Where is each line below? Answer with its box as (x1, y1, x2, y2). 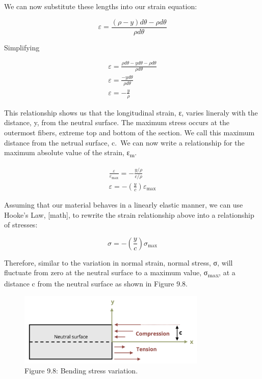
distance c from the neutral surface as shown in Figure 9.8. (4, 278, 188, 289)
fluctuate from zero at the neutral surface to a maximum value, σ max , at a (4, 267, 235, 279)
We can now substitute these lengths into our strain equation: (4, 1, 197, 11)
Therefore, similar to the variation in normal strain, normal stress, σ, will (4, 257, 233, 268)
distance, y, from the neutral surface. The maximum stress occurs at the (4, 117, 230, 128)
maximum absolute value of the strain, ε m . (4, 147, 137, 159)
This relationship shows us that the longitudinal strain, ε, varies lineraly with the (4, 107, 258, 118)
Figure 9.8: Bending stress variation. (24, 365, 138, 376)
